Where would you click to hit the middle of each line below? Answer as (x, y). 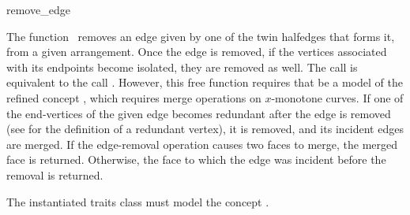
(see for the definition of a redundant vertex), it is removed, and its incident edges (205, 129)
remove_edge (38, 9)
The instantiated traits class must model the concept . (138, 201)
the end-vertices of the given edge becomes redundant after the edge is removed (199, 113)
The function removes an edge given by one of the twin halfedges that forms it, (201, 36)
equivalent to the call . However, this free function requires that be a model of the (205, 82)
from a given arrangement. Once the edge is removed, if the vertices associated (197, 52)
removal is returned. (55, 174)
